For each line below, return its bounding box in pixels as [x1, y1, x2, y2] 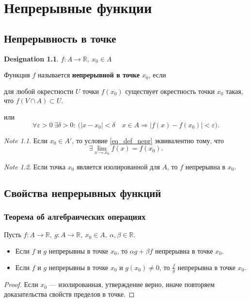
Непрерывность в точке [4, 30, 116, 45]
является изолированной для [77, 161, 160, 171]
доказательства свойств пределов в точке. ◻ [4, 288, 135, 299]
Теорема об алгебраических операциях [4, 211, 146, 223]
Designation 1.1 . [4, 53, 59, 63]
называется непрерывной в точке [37, 70, 140, 80]
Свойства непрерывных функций [4, 185, 161, 200]
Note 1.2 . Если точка [4, 161, 66, 171]
